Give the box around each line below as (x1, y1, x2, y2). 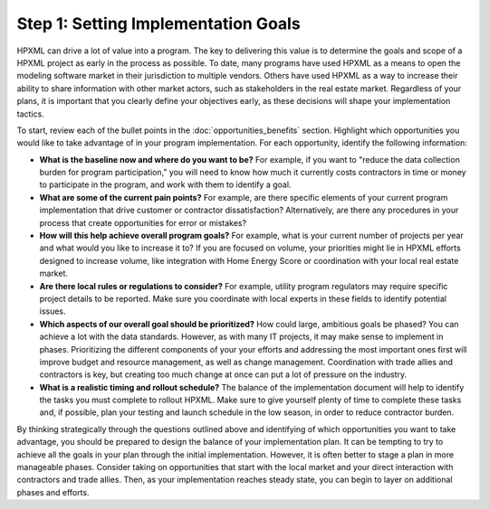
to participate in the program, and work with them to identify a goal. (39, 179, 292, 190)
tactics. (16, 108, 44, 119)
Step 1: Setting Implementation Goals (16, 14, 301, 33)
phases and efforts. (16, 486, 90, 497)
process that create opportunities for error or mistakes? (39, 217, 247, 228)
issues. (39, 306, 67, 316)
